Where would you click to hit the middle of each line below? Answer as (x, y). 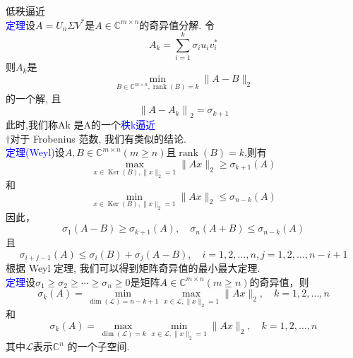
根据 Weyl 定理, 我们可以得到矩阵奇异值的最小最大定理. (133, 267)
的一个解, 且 (34, 98)
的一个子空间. (98, 346)
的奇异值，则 (279, 281)
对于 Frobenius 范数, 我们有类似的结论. (98, 138)
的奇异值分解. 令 (177, 24)
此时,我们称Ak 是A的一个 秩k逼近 (81, 125)
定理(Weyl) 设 (35, 152)
